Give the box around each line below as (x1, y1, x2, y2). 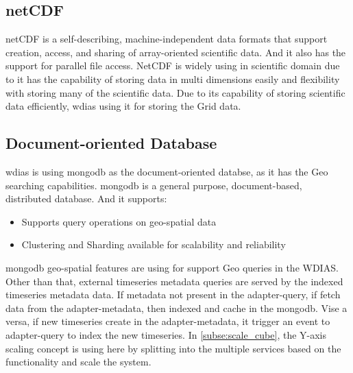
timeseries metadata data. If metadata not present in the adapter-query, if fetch (5, 287, 341, 302)
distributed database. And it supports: (5, 191, 167, 206)
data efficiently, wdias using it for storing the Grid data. (5, 99, 241, 113)
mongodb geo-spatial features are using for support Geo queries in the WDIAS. (5, 260, 339, 274)
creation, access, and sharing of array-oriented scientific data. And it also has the (5, 45, 346, 59)
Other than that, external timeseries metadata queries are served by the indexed (5, 274, 343, 288)
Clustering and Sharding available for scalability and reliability (21, 237, 286, 252)
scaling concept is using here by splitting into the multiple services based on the (5, 341, 341, 355)
